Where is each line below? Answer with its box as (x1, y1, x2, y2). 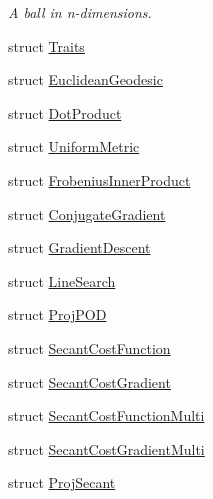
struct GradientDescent (8, 237, 151, 258)
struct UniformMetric (8, 136, 140, 157)
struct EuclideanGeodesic (8, 69, 163, 90)
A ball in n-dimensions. (8, 2, 152, 22)
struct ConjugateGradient (8, 203, 166, 224)
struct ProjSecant (8, 472, 116, 493)
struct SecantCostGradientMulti (8, 438, 205, 459)
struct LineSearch (8, 270, 116, 291)
